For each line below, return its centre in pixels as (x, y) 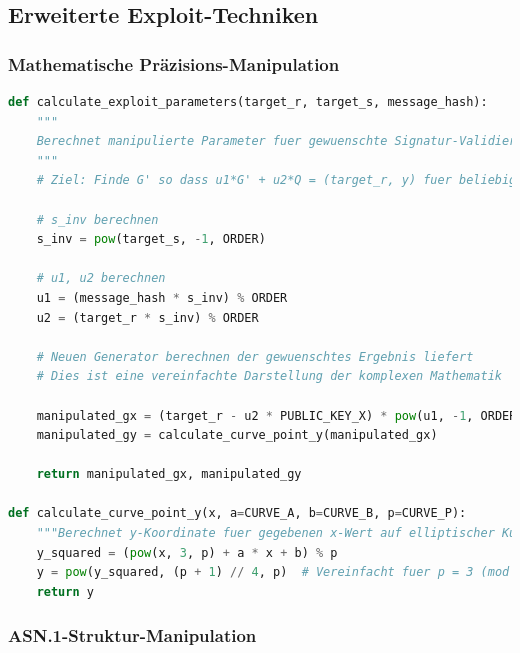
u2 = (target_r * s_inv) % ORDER (147, 317)
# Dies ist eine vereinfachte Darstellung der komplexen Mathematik (269, 376)
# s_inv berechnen (97, 219)
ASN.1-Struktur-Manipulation (132, 635)
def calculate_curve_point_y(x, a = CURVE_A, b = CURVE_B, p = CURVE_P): (237, 513)
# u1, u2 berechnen (101, 278)
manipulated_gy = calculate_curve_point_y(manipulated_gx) (237, 435)
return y (65, 591)
